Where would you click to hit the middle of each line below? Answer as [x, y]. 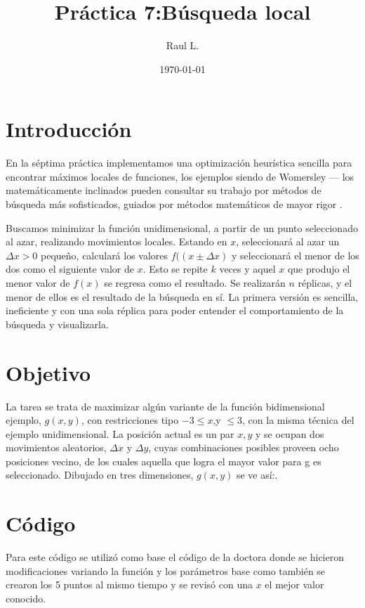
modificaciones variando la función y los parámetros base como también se [166, 570]
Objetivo [48, 372]
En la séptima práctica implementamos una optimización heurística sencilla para [179, 163]
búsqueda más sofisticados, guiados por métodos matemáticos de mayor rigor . [174, 204]
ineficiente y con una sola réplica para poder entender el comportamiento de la [175, 310]
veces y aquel [247, 269]
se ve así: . [257, 475]
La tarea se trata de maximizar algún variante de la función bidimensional [165, 406]
